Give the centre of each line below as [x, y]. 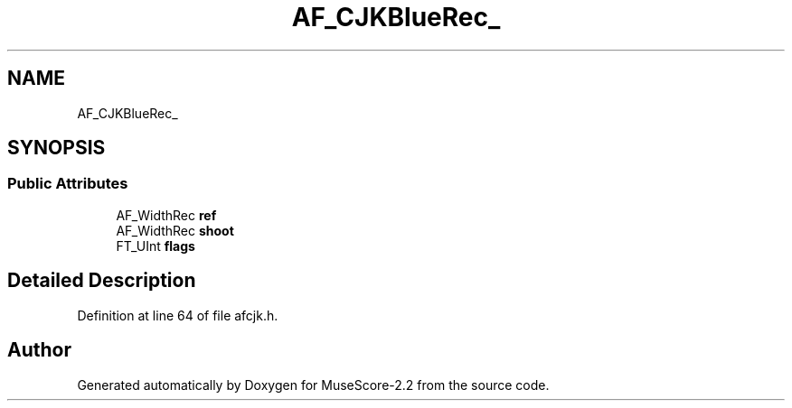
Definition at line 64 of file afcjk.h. [178, 315]
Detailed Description [102, 281]
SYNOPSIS [57, 148]
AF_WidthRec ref [166, 215]
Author [39, 350]
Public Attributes [68, 184]
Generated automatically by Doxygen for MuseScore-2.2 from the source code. [313, 385]
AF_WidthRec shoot [175, 230]
